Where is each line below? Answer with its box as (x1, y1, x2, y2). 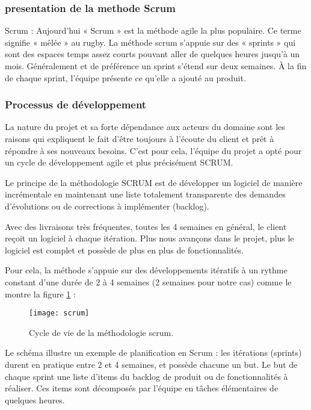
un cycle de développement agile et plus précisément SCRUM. (5, 156, 233, 169)
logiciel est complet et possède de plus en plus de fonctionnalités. (5, 243, 244, 256)
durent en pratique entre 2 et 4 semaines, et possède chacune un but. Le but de (5, 358, 298, 370)
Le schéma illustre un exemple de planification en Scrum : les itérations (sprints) (5, 346, 302, 359)
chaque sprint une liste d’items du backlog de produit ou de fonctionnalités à (5, 370, 288, 382)
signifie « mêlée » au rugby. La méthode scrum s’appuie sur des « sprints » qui (5, 36, 296, 48)
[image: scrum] (29, 309, 90, 318)
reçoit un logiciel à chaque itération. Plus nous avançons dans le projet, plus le (5, 232, 294, 244)
